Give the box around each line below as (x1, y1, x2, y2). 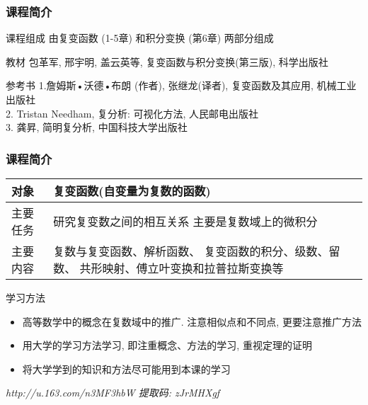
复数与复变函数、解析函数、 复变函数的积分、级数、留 (53, 243, 340, 259)
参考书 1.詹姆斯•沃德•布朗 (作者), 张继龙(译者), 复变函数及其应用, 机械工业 (6, 78, 357, 93)
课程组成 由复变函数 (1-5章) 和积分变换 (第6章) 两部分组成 (6, 30, 274, 45)
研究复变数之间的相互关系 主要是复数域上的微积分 (53, 213, 318, 229)
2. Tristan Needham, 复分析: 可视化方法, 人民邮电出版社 (6, 105, 259, 120)
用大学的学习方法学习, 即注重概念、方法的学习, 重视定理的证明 (22, 338, 312, 353)
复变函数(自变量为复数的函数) (53, 183, 211, 199)
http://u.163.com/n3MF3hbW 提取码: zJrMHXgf (6, 385, 220, 400)
